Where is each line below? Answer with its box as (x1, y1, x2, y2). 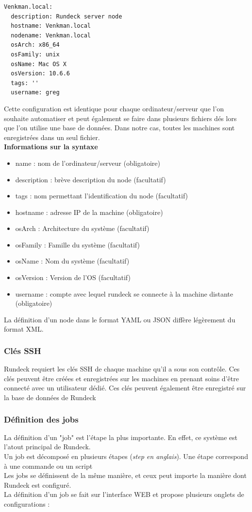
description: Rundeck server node (11, 13, 122, 20)
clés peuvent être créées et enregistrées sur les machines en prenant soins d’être (4, 373, 239, 383)
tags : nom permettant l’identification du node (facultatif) (15, 191, 188, 201)
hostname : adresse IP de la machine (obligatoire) (15, 207, 163, 217)
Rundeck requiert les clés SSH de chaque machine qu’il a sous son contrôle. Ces (4, 364, 240, 374)
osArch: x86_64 (11, 41, 60, 49)
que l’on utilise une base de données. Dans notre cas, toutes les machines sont (4, 123, 235, 133)
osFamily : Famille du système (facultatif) (15, 239, 140, 249)
